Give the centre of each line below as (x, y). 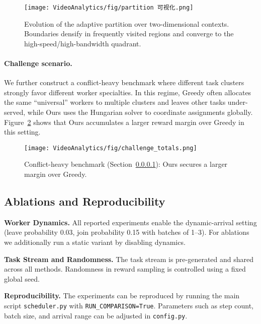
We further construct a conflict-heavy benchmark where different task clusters (124, 82)
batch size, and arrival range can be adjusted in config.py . (96, 315)
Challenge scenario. (38, 63)
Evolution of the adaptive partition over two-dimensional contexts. (127, 23)
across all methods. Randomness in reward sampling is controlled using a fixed (125, 269)
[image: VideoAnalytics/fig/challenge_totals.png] (111, 148)
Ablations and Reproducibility (85, 201)
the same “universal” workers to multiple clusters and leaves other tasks (115, 102)
